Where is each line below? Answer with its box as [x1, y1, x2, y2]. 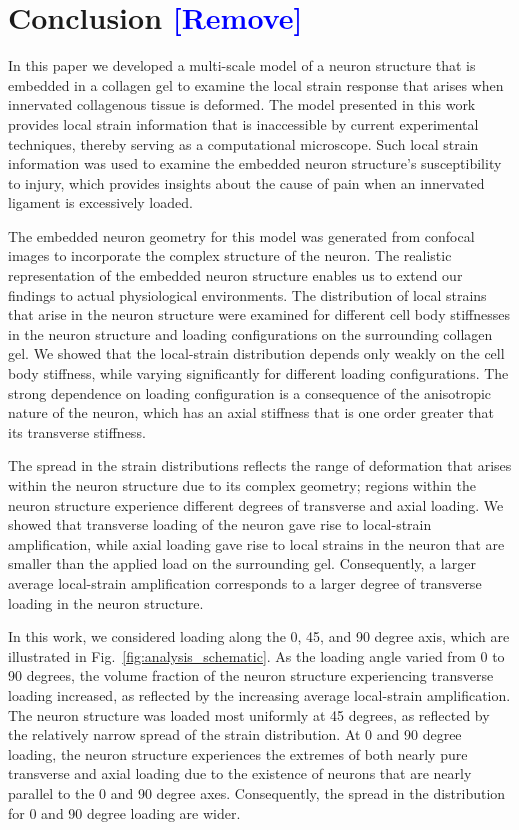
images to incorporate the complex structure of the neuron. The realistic [8, 245, 452, 266]
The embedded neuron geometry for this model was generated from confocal [8, 225, 475, 246]
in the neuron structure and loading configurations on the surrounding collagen [8, 323, 493, 344]
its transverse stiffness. [8, 421, 146, 442]
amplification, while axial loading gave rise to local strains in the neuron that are [8, 533, 505, 554]
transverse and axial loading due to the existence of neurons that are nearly [8, 763, 472, 784]
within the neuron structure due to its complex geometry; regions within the [8, 475, 476, 495]
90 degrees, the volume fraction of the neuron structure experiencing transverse [8, 665, 494, 686]
